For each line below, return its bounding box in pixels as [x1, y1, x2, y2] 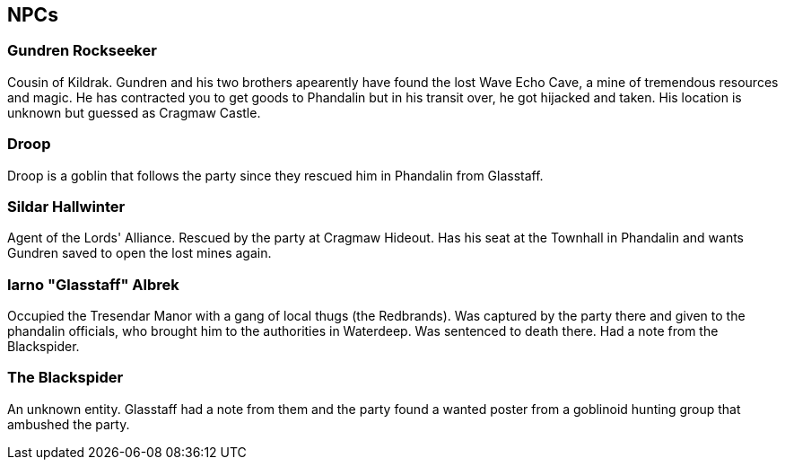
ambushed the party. [7, 416, 130, 432]
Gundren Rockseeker [7, 41, 157, 60]
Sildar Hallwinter [7, 197, 126, 216]
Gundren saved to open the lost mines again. [7, 245, 272, 261]
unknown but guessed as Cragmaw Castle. [7, 104, 261, 120]
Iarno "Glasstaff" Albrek [7, 275, 179, 294]
